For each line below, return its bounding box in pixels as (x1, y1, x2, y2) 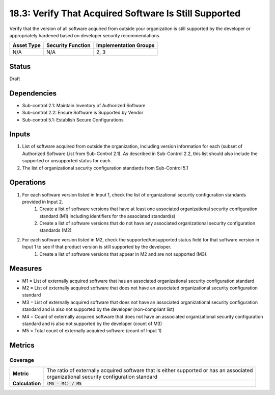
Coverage (9, 357, 35, 364)
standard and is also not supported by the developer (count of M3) (22, 320, 162, 327)
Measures (9, 264, 42, 273)
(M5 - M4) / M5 (46, 381, 82, 386)
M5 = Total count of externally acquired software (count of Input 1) (22, 328, 162, 334)
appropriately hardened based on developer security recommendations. (9, 32, 160, 38)
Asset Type (12, 42, 41, 49)
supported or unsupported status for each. (22, 158, 112, 164)
